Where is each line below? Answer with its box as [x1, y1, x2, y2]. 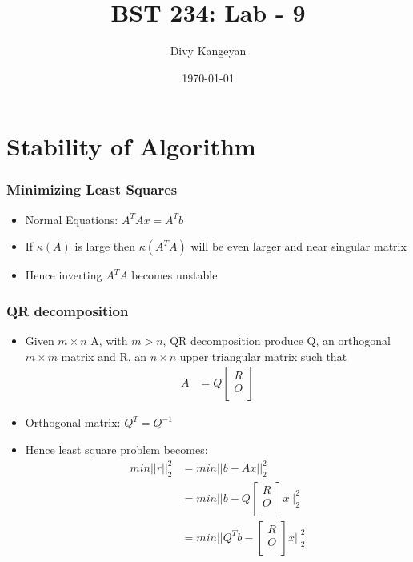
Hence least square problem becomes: [25, 440, 208, 457]
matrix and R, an [61, 347, 147, 364]
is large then [74, 238, 136, 255]
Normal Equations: [25, 211, 118, 227]
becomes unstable [131, 267, 218, 283]
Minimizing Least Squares [6, 179, 178, 199]
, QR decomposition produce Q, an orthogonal [162, 332, 391, 349]
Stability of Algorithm [6, 130, 256, 163]
